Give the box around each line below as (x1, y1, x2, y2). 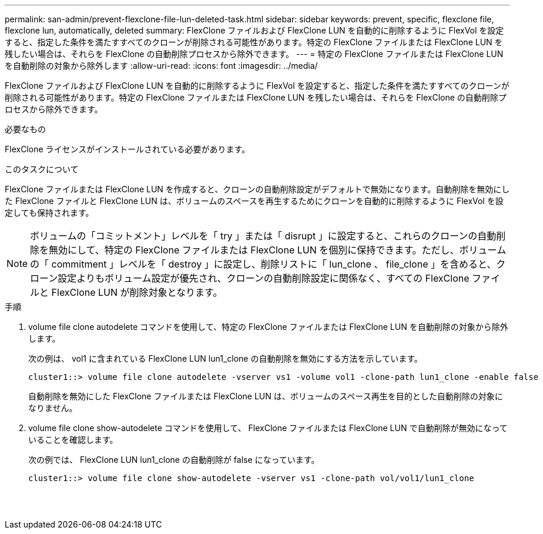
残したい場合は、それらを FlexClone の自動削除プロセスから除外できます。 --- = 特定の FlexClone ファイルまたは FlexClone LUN (5, 49, 504, 59)
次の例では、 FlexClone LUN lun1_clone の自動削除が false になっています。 (28, 455, 320, 465)
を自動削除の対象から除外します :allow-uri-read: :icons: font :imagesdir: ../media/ (5, 61, 318, 71)
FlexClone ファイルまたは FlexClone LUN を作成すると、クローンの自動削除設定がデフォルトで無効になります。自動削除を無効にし (5, 184, 510, 194)
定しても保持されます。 (5, 208, 94, 218)
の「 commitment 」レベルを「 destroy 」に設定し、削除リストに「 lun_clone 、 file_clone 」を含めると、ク (30, 258, 506, 270)
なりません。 (28, 403, 78, 413)
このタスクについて (5, 164, 79, 174)
